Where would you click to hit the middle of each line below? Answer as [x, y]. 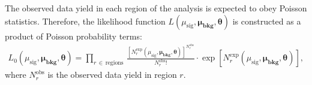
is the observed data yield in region [112, 75]
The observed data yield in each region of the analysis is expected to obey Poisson [156, 8]
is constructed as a [267, 21]
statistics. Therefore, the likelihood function [85, 21]
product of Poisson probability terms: [73, 36]
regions [114, 63]
